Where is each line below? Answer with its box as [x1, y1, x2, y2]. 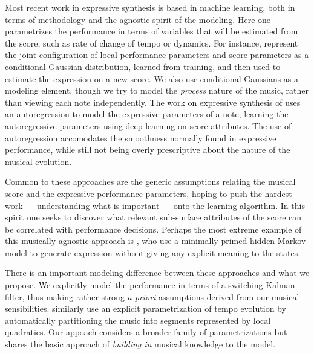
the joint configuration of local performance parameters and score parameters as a [5, 48, 309, 61]
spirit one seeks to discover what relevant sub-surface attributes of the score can [5, 211, 302, 224]
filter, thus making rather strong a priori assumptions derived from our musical [5, 290, 299, 303]
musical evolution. [5, 155, 72, 167]
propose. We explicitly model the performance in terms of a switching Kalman [5, 278, 295, 291]
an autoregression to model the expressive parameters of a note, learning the [5, 108, 289, 120]
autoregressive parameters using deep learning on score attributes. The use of [5, 119, 292, 132]
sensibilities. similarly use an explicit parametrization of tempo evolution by [5, 302, 286, 315]
